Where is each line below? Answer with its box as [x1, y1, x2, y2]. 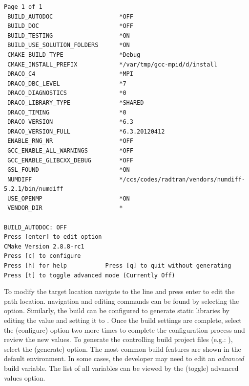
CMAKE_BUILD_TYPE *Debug [7, 51, 141, 58]
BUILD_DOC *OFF [7, 23, 133, 30]
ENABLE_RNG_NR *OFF [7, 137, 133, 145]
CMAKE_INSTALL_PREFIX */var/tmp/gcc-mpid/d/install [7, 61, 217, 68]
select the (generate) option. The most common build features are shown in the [4, 343, 241, 354]
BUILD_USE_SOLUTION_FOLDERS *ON [7, 42, 130, 49]
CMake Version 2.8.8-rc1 [4, 243, 84, 250]
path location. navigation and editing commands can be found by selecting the [4, 295, 239, 306]
